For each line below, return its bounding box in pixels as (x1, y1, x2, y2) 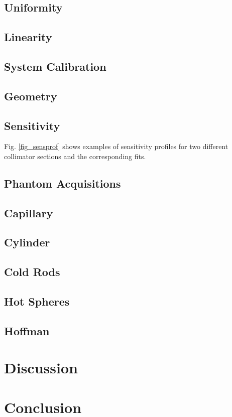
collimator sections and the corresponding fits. (4, 151, 146, 161)
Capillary (4, 205, 53, 220)
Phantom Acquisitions (4, 175, 121, 191)
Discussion (4, 357, 78, 378)
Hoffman (4, 323, 50, 338)
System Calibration (4, 58, 106, 74)
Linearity (4, 29, 52, 45)
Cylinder (4, 234, 50, 250)
